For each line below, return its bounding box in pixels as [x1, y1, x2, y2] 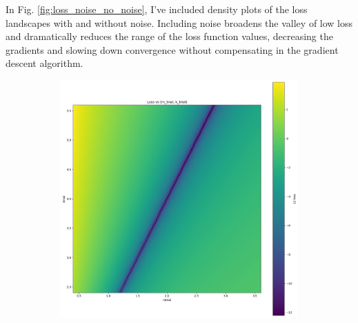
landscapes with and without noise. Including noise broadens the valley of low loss [6, 15, 353, 30]
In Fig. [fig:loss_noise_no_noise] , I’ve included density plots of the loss [6, 2, 308, 16]
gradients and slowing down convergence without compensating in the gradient [6, 42, 339, 57]
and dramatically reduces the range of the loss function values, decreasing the [6, 29, 333, 43]
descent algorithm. [6, 56, 83, 70]
